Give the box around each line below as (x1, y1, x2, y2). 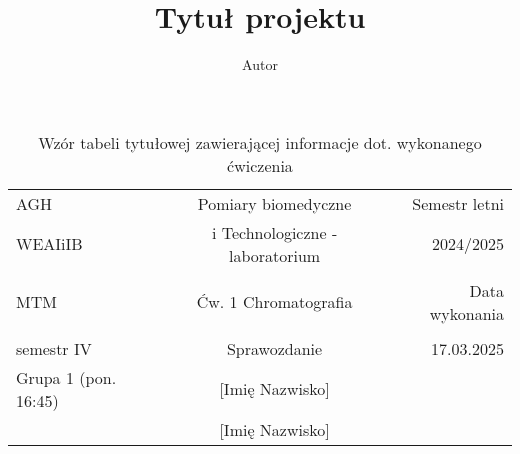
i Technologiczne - (211, 220, 338, 244)
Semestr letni (412, 191, 504, 215)
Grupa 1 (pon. (16, 365, 117, 389)
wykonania (429, 301, 504, 325)
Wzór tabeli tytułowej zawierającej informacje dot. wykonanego (38, 130, 482, 154)
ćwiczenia (227, 153, 293, 177)
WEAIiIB (16, 232, 83, 256)
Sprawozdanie (226, 336, 323, 360)
